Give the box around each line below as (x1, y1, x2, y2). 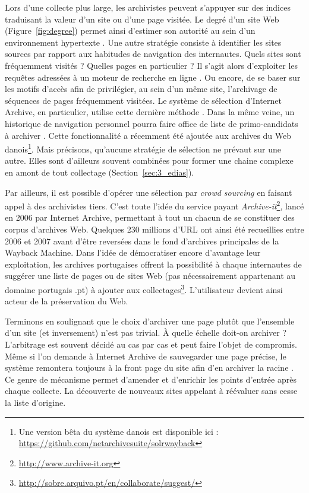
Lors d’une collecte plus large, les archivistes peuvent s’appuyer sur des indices (5, 1, 291, 13)
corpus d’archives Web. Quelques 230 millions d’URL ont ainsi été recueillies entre (5, 223, 304, 235)
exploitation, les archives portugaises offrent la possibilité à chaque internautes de (5, 257, 302, 270)
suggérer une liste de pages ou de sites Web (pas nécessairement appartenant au (5, 269, 296, 282)
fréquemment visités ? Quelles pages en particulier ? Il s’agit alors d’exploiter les (5, 59, 298, 71)
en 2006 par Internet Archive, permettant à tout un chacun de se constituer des (5, 211, 295, 224)
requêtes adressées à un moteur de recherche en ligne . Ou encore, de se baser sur (5, 71, 301, 83)
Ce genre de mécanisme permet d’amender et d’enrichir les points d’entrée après (5, 373, 297, 385)
